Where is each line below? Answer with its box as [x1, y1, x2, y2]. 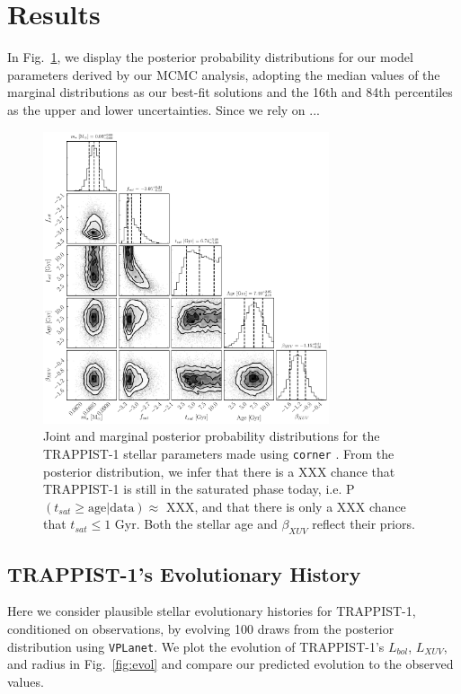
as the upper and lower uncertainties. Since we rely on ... [7, 100, 320, 119]
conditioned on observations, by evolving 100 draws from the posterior [7, 619, 395, 638]
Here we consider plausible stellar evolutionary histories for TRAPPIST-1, [7, 602, 416, 620]
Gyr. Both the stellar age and [114, 514, 278, 533]
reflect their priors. [312, 514, 415, 533]
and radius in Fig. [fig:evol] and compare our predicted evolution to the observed [7, 654, 454, 673]
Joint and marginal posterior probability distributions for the [43, 426, 380, 445]
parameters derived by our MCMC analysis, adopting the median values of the [7, 65, 440, 83]
